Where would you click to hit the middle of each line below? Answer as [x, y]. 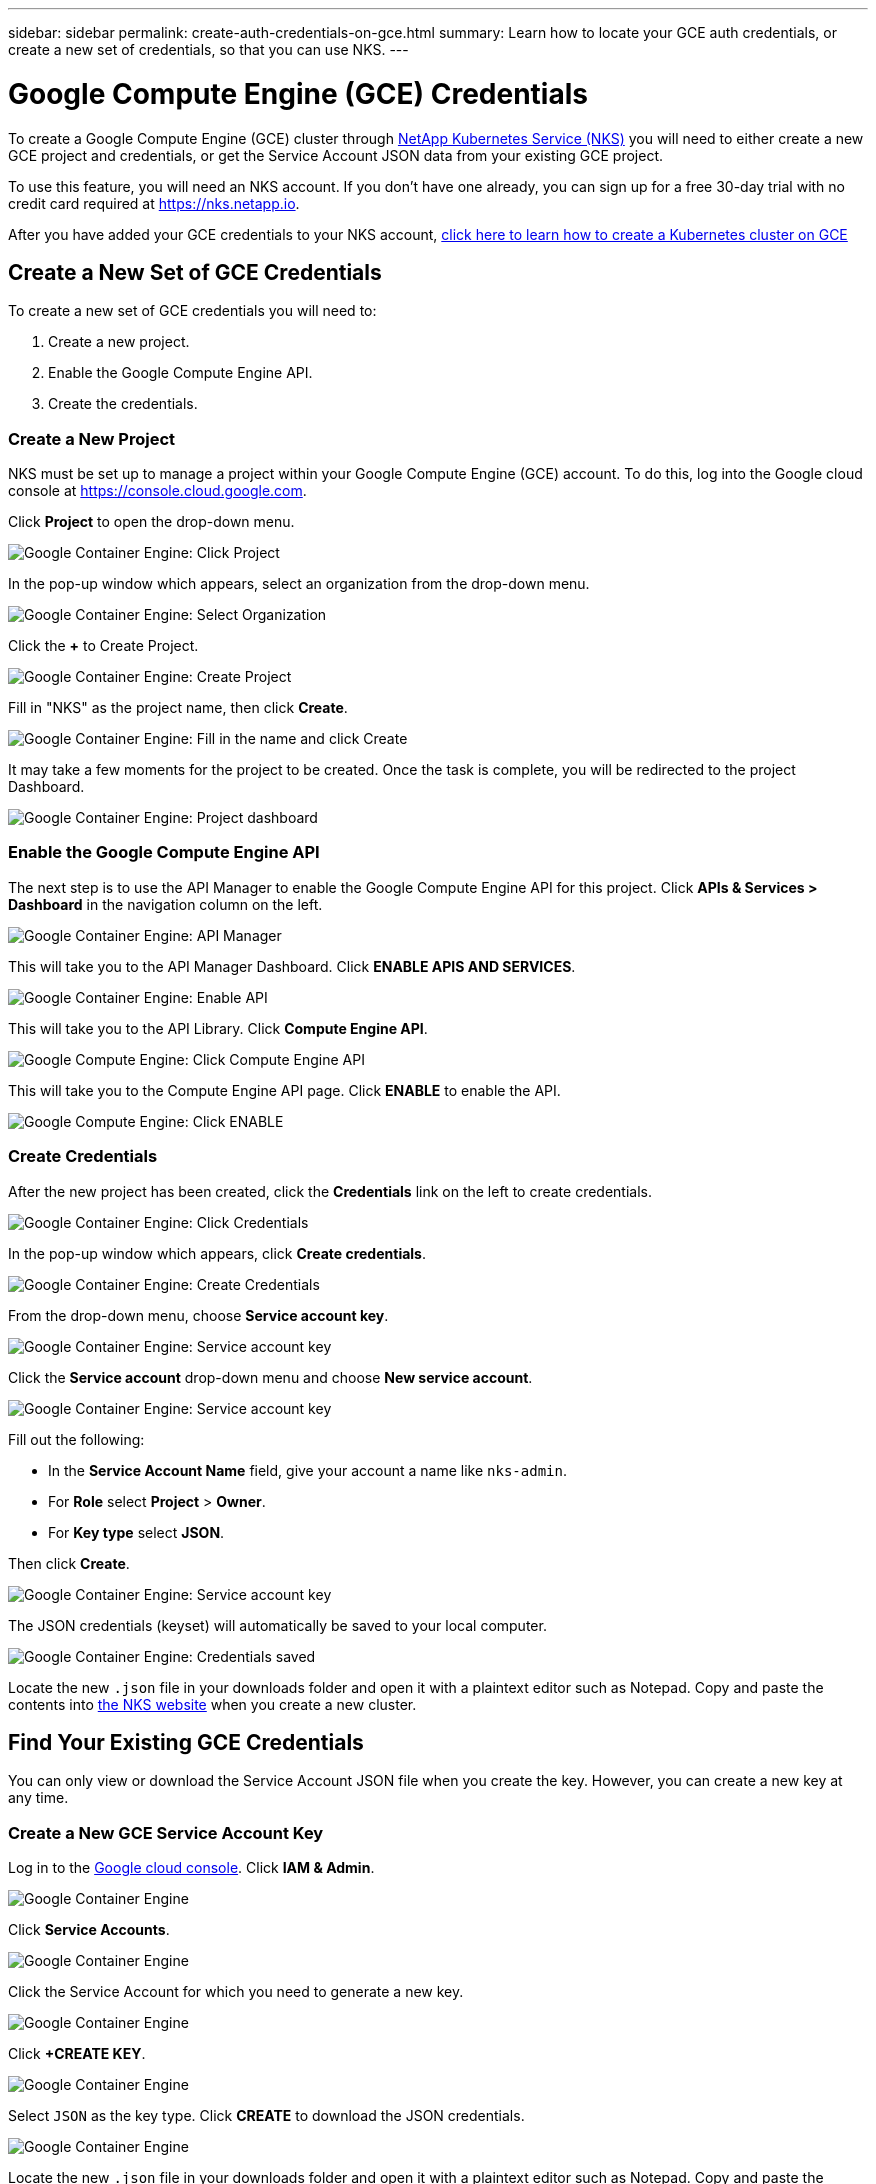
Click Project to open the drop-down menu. [151, 522]
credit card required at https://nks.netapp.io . [154, 203]
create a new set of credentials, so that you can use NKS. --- [208, 49]
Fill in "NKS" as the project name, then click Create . [178, 708]
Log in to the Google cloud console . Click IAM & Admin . [191, 1868]
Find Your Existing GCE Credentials [186, 1743]
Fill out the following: [76, 1439]
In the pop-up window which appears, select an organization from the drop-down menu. [299, 584]
